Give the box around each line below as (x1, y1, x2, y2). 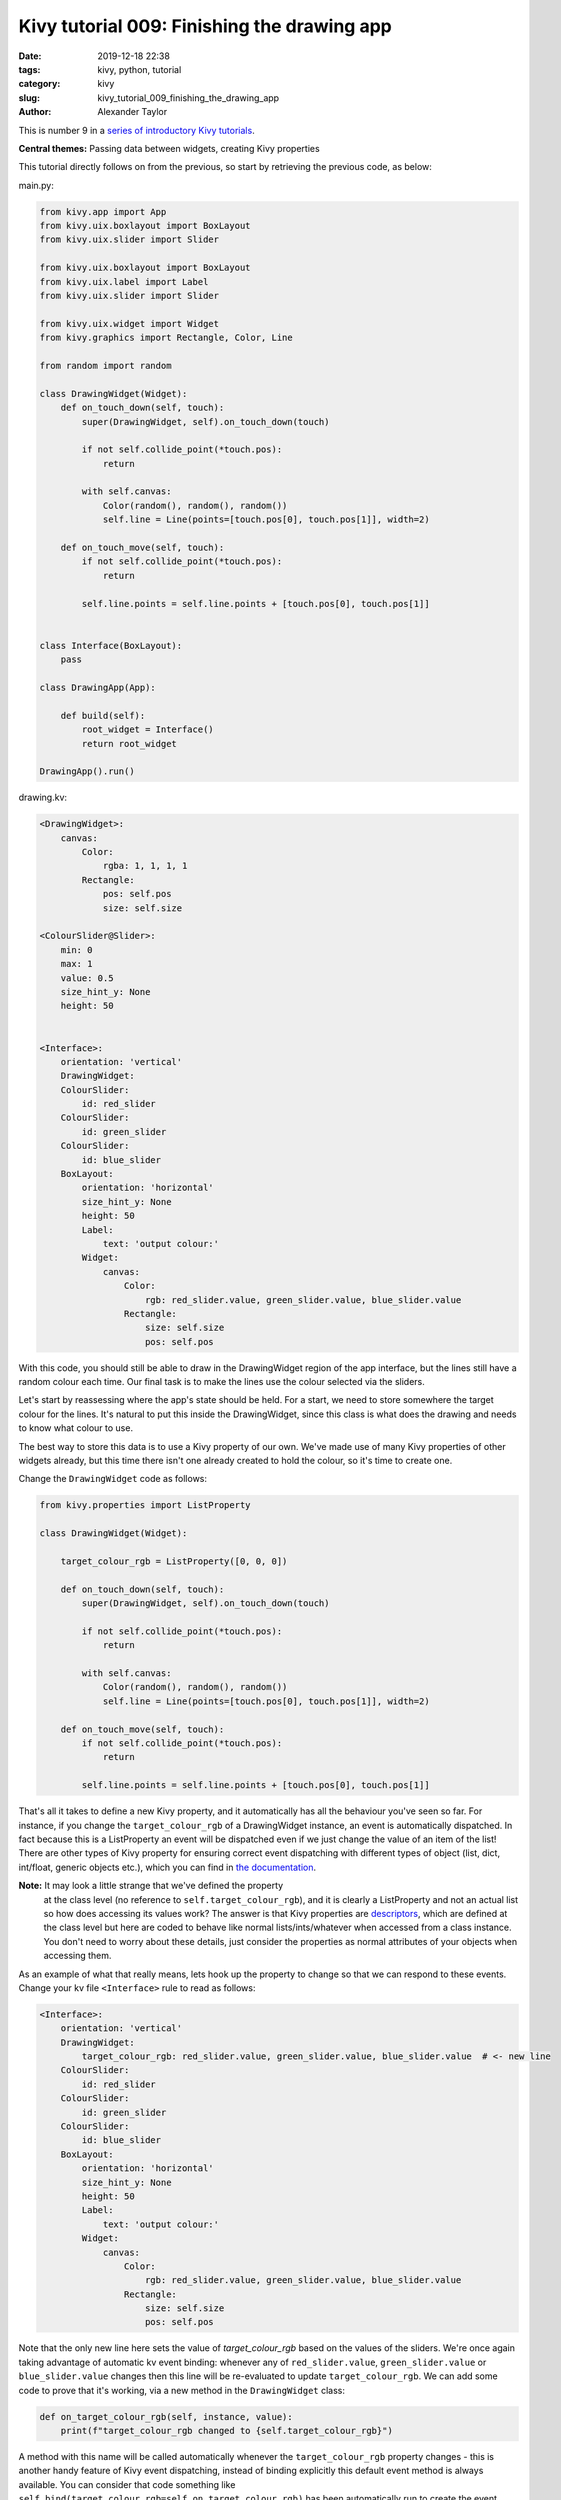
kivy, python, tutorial (97, 63, 182, 75)
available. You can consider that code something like (18, 2478, 236, 2490)
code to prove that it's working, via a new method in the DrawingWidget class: (18, 2384, 345, 2396)
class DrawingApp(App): (39, 681, 157, 693)
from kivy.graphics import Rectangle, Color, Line (39, 332, 294, 344)
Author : (18, 106, 52, 118)
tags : (18, 63, 41, 75)
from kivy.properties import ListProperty (39, 1500, 251, 1511)
